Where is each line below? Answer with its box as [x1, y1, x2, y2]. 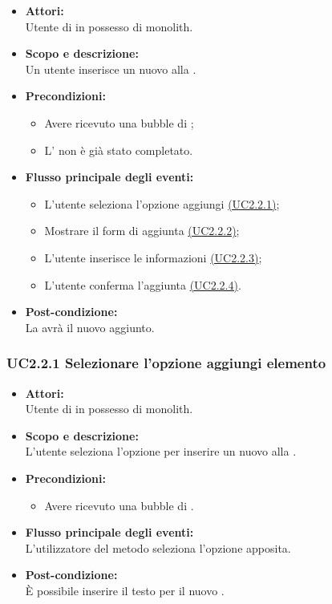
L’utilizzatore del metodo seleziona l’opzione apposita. [25, 539, 291, 556]
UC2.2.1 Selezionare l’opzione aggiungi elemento [6, 353, 326, 373]
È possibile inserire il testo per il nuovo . [25, 582, 225, 598]
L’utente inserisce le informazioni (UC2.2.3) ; [44, 249, 262, 266]
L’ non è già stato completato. [44, 141, 193, 158]
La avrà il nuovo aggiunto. [25, 318, 155, 335]
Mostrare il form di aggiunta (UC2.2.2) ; [44, 222, 240, 239]
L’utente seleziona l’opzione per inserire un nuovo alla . [25, 443, 297, 460]
